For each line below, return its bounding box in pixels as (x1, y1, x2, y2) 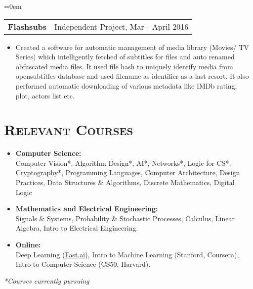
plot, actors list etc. (15, 90, 75, 100)
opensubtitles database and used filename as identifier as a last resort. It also (15, 71, 249, 81)
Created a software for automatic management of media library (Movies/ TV (15, 42, 249, 52)
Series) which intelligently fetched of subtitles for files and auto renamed (15, 51, 235, 62)
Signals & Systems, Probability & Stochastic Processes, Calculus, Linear (15, 213, 235, 223)
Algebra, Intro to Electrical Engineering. (15, 223, 138, 233)
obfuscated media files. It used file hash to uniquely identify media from (15, 61, 233, 71)
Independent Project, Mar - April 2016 (54, 20, 189, 32)
